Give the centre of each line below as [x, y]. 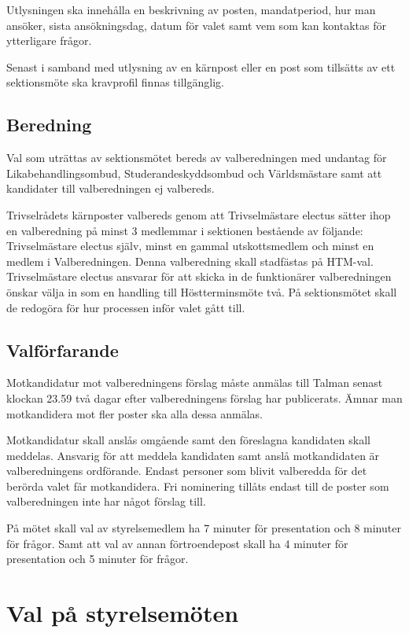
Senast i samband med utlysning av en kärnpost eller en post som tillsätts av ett [201, 66]
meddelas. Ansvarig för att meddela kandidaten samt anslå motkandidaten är [193, 455]
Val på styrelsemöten [123, 613]
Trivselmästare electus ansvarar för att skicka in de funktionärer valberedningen [199, 276]
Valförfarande [63, 350]
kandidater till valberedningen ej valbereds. [111, 188]
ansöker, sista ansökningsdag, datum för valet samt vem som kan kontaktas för [196, 25]
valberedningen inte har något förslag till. [106, 501]
